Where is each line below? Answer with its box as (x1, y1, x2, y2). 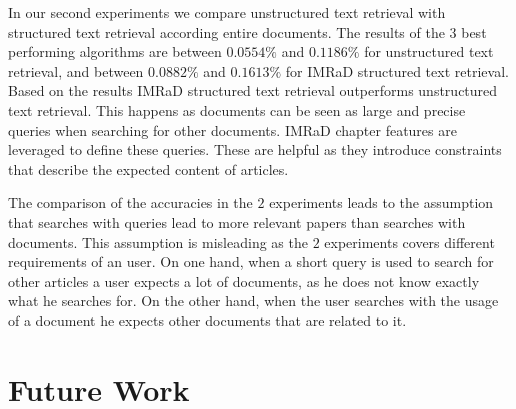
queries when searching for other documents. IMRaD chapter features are (8, 119, 457, 140)
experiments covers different (324, 231, 495, 252)
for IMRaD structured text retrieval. (285, 60, 509, 81)
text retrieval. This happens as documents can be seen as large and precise (8, 99, 466, 120)
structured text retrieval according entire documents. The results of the (8, 21, 445, 42)
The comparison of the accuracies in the (8, 192, 253, 213)
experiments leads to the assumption (269, 192, 494, 213)
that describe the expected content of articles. (8, 158, 289, 179)
